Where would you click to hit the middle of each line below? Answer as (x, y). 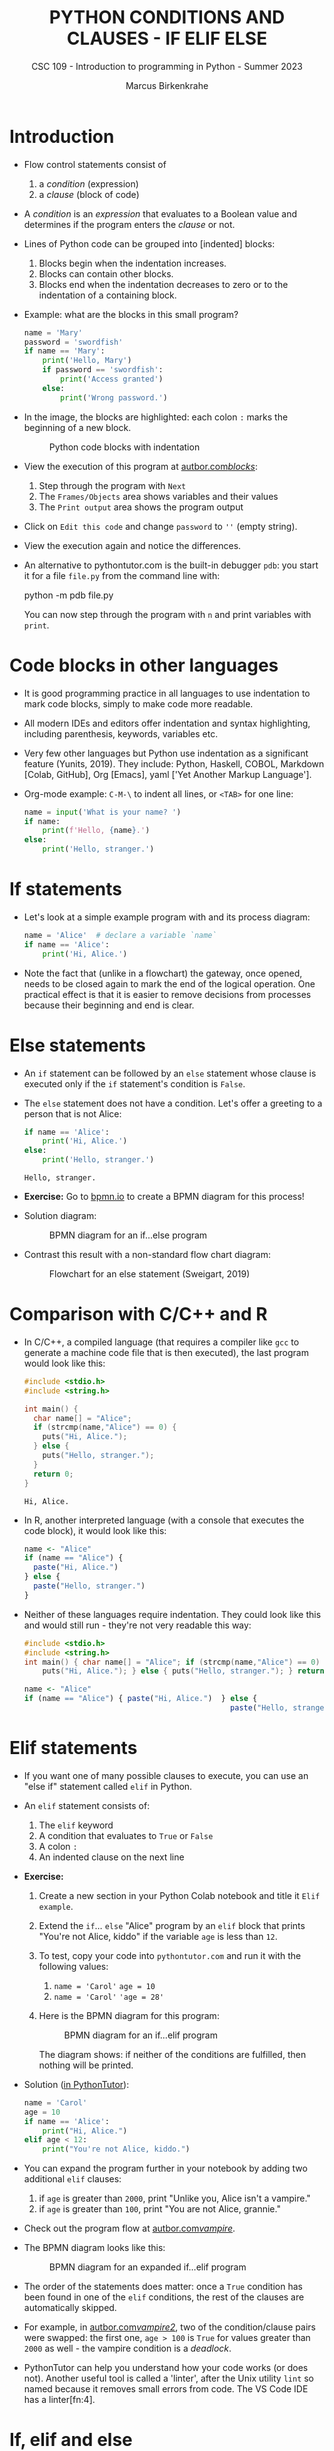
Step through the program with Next (112, 485)
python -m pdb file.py (68, 595)
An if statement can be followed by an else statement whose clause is (170, 1073)
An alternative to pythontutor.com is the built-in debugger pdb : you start (171, 565)
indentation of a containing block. (107, 295)
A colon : (58, 1846)
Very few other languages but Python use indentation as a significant (166, 753)
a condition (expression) (88, 183)
